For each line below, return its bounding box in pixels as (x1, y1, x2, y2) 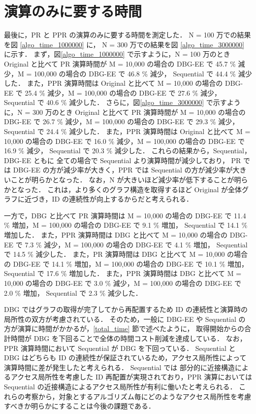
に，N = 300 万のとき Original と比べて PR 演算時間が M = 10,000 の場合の (4, 106, 246, 117)
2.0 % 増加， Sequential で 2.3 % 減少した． (4, 287, 142, 298)
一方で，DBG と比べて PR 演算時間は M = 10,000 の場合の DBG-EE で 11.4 (4, 210, 246, 220)
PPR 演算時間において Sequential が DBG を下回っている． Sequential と (4, 343, 236, 353)
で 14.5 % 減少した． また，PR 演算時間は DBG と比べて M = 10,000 (4, 249, 225, 259)
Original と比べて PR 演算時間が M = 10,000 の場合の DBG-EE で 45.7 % (4, 58, 236, 69)
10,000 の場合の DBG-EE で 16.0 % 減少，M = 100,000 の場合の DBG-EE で (4, 136, 245, 146)
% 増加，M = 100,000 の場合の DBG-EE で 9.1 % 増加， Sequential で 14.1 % (4, 220, 248, 230)
